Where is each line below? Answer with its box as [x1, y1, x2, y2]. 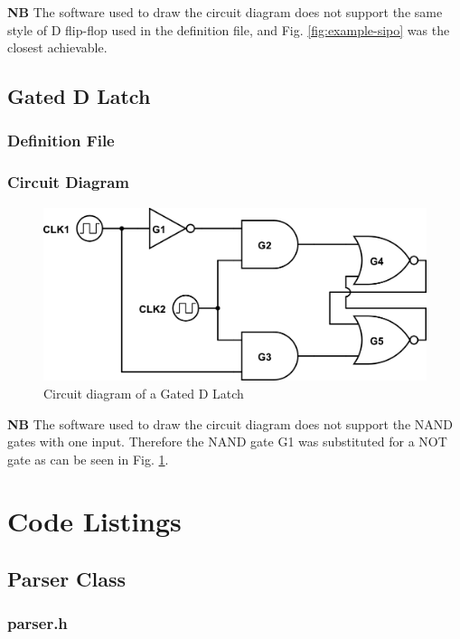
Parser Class [7, 565, 127, 593]
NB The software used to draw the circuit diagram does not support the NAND [7, 414, 453, 433]
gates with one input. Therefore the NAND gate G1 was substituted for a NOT [7, 432, 447, 451]
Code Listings [7, 503, 182, 540]
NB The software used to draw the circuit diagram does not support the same [7, 3, 443, 21]
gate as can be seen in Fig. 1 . [7, 449, 169, 468]
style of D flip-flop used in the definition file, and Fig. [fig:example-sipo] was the [7, 20, 450, 39]
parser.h [7, 612, 68, 634]
